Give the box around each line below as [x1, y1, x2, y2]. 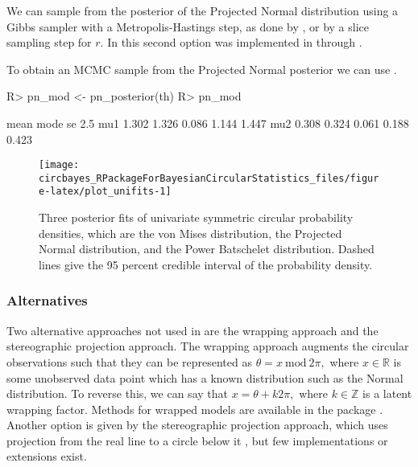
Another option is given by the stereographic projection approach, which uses [6, 416, 388, 433]
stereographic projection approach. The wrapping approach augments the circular [6, 338, 409, 354]
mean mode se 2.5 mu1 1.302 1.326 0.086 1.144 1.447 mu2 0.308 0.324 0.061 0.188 [6, 114, 409, 131]
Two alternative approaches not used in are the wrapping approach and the [6, 322, 379, 338]
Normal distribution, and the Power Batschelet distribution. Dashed [39, 240, 375, 257]
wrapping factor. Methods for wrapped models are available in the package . [6, 400, 383, 417]
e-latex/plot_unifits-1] [39, 186, 172, 198]
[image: [39, 159, 80, 171]
